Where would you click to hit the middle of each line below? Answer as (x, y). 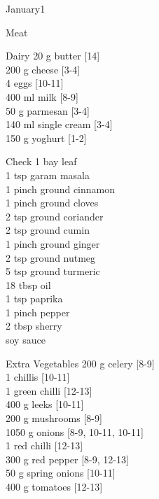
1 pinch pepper (38, 312)
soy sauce (26, 340)
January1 (26, 8)
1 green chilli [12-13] (49, 390)
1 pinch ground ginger (53, 243)
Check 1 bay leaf (41, 161)
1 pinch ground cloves (52, 203)
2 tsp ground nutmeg (51, 257)
